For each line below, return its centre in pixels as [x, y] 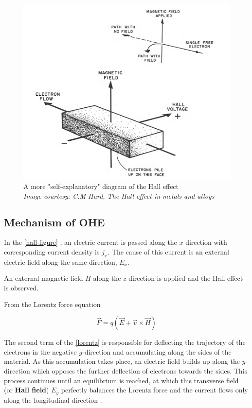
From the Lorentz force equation [52, 304]
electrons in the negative [40, 351]
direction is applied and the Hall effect [186, 278]
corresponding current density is [52, 252]
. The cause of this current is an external [168, 252]
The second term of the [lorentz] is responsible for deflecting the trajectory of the [125, 342]
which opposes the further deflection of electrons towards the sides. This [140, 370]
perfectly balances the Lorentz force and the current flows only [154, 390]
